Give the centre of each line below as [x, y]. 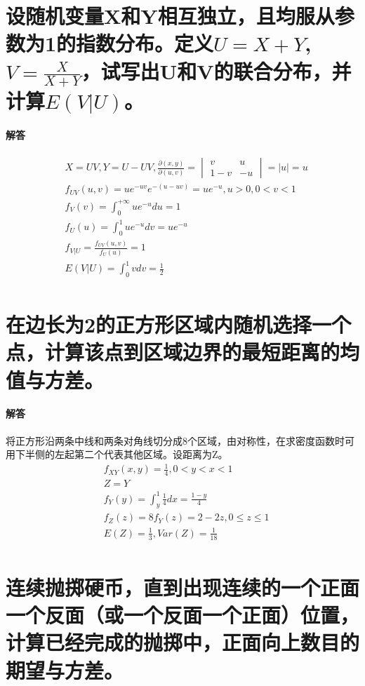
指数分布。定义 [145, 43]
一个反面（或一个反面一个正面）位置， [183, 615]
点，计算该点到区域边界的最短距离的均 [183, 352]
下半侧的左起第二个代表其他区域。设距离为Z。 [121, 454]
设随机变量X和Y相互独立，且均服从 [170, 16]
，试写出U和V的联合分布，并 [216, 70]
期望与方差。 [65, 670]
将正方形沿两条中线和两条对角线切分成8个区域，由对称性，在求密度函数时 [175, 440]
